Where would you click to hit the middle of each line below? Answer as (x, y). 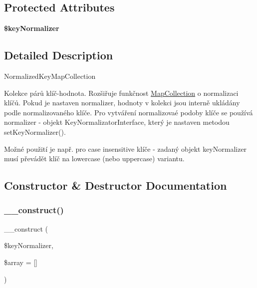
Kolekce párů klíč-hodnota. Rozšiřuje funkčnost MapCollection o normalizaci (121, 93)
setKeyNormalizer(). (35, 132)
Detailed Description (59, 55)
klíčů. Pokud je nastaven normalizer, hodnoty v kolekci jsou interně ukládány (122, 103)
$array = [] (21, 262)
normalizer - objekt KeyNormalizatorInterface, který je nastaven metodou (117, 122)
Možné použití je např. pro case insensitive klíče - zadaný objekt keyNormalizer (126, 148)
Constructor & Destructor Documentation (116, 185)
